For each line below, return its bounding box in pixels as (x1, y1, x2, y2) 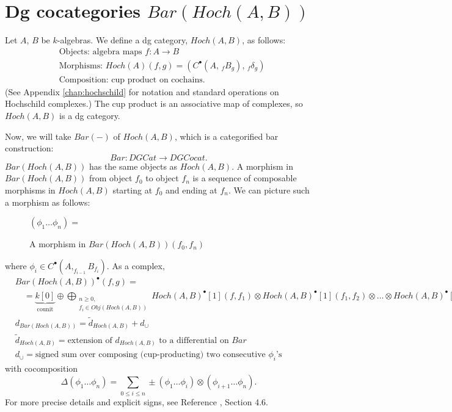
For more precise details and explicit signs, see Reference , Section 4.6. (5, 395, 268, 408)
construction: (5, 142, 54, 154)
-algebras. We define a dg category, (57, 34, 188, 46)
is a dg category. (59, 109, 120, 121)
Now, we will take (5, 129, 71, 142)
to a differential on (159, 336, 229, 345)
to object (145, 172, 179, 184)
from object (89, 172, 133, 184)
